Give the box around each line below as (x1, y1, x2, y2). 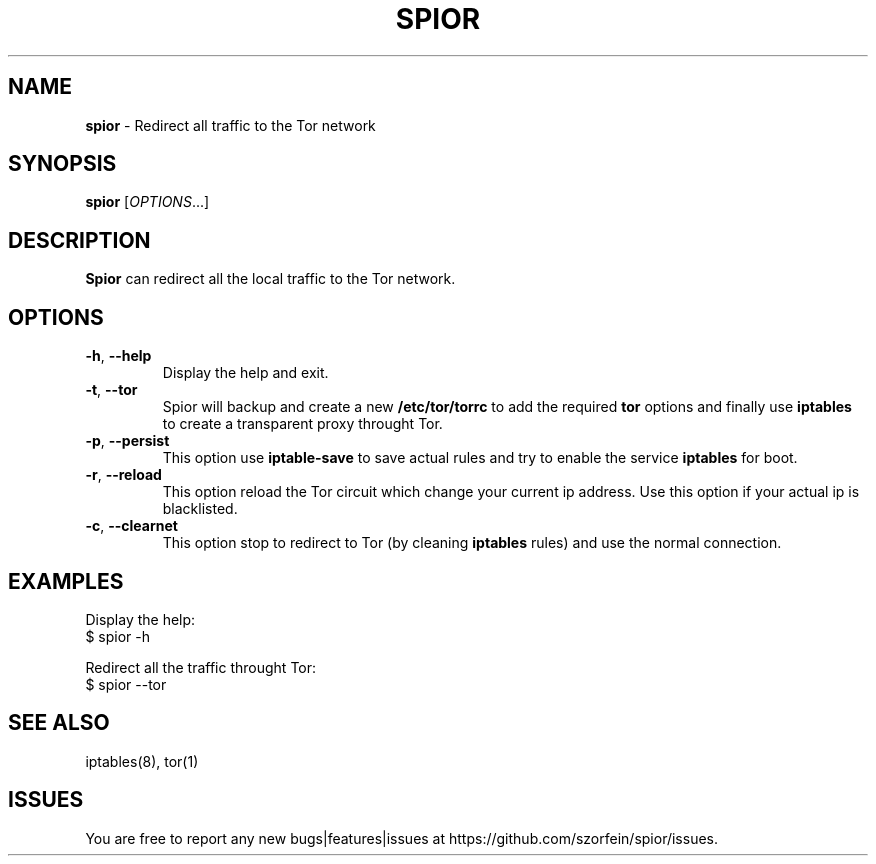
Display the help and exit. (162, 364, 329, 382)
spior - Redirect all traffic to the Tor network (85, 116, 376, 134)
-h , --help (85, 347, 152, 365)
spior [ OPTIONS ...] (85, 193, 210, 211)
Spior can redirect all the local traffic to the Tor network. (85, 270, 456, 288)
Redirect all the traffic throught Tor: (85, 658, 317, 676)
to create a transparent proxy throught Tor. (162, 415, 443, 433)
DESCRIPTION (8, 227, 151, 253)
